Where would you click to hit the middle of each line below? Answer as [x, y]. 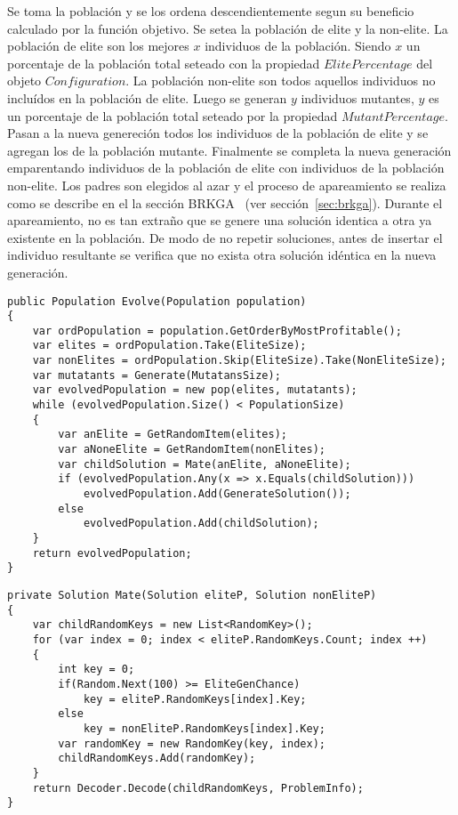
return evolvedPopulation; [112, 553]
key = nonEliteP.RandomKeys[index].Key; [204, 728]
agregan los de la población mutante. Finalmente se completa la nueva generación [229, 150]
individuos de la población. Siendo [298, 46]
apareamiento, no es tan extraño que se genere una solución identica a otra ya [220, 220]
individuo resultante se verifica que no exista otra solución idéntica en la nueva [222, 255]
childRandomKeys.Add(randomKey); [157, 759]
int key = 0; [96, 670]
